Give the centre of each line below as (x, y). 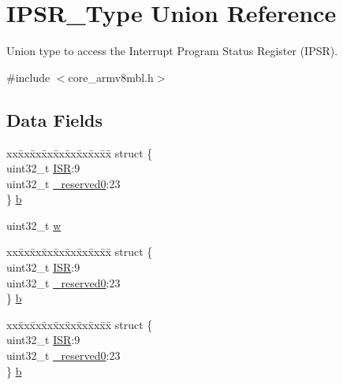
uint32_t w (34, 225)
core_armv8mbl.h (111, 77)
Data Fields (55, 119)
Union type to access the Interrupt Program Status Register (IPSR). (172, 51)
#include (28, 77)
